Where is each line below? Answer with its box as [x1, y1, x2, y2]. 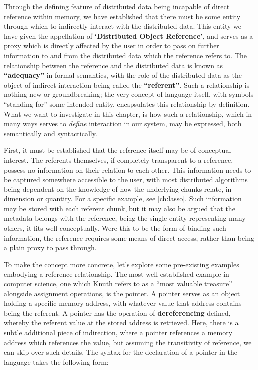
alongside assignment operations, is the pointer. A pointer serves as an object [4, 288, 240, 298]
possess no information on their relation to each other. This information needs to [4, 164, 251, 175]
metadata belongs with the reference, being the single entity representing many [4, 213, 246, 223]
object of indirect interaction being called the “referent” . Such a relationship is [4, 79, 250, 90]
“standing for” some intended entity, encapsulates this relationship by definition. [4, 98, 250, 109]
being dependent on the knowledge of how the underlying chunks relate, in [4, 184, 232, 194]
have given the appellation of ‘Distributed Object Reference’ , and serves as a [4, 30, 253, 41]
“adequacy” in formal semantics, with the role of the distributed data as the [4, 70, 242, 80]
